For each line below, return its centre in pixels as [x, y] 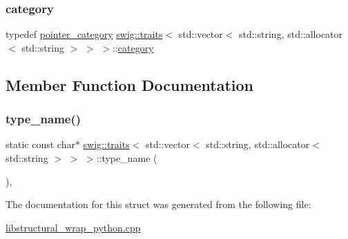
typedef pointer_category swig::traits [84, 34]
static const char [40, 144]
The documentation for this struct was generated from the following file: [158, 204]
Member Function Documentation [130, 84]
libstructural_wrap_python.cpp [73, 227]
